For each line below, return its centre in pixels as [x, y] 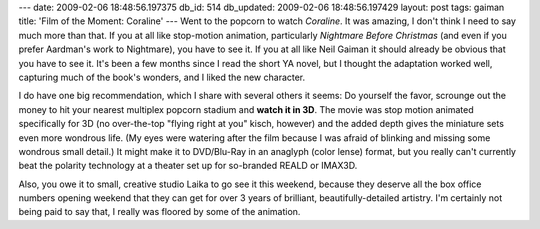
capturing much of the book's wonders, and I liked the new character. [162, 77]
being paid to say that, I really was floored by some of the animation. [159, 212]
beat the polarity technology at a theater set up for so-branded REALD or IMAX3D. [188, 166]
